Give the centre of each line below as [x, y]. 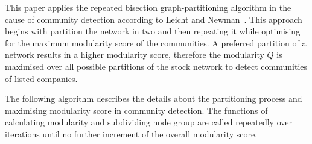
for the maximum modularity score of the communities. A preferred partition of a [156, 42]
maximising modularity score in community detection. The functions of [136, 110]
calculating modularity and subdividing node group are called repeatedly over [148, 122]
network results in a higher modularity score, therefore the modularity [135, 55]
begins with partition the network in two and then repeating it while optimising [153, 31]
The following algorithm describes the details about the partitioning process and [154, 99]
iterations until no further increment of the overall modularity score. [131, 133]
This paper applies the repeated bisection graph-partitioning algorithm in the [148, 7]
